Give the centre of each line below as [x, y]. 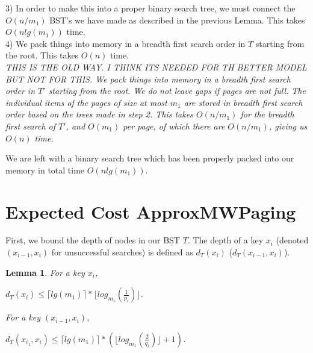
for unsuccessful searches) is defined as [122, 252]
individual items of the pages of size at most [86, 102]
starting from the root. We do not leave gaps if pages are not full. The [177, 91]
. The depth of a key [225, 240]
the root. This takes [42, 55]
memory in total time [45, 170]
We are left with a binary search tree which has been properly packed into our [150, 158]
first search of [31, 126]
